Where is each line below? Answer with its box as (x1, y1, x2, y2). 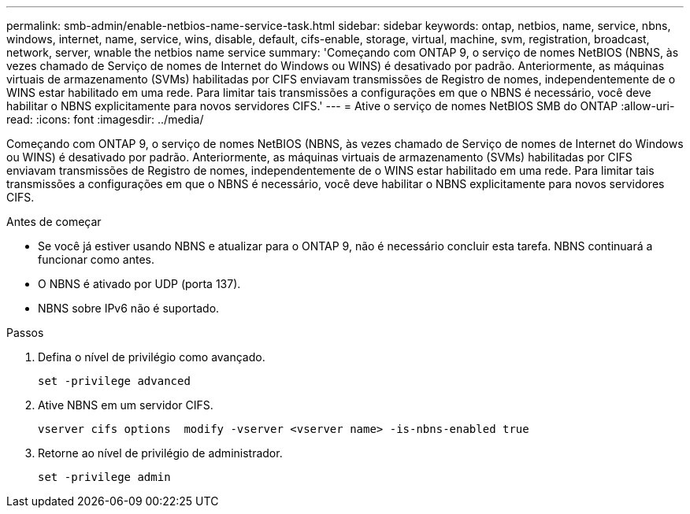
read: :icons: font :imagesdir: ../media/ (6, 113, 204, 126)
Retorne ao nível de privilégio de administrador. (38, 446, 283, 460)
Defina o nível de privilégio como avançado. (38, 350, 265, 364)
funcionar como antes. (38, 253, 155, 266)
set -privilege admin (38, 471, 171, 483)
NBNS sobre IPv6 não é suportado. (38, 301, 220, 315)
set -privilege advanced (38, 375, 191, 387)
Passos (6, 326, 44, 339)
